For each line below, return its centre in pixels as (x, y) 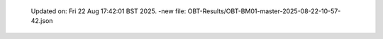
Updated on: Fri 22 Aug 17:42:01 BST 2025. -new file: (109, 11)
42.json (42, 21)
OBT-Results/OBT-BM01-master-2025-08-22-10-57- (264, 11)
